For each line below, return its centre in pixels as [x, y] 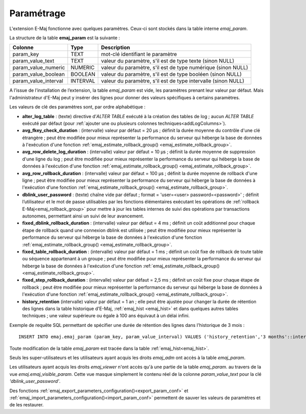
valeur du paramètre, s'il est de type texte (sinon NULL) [168, 61]
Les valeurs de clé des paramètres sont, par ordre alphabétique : [78, 107]
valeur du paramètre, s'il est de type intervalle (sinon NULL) [173, 81]
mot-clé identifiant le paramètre [139, 54]
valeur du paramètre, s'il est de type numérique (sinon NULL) [175, 68]
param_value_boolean [39, 74]
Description [116, 47]
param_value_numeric [39, 68]
